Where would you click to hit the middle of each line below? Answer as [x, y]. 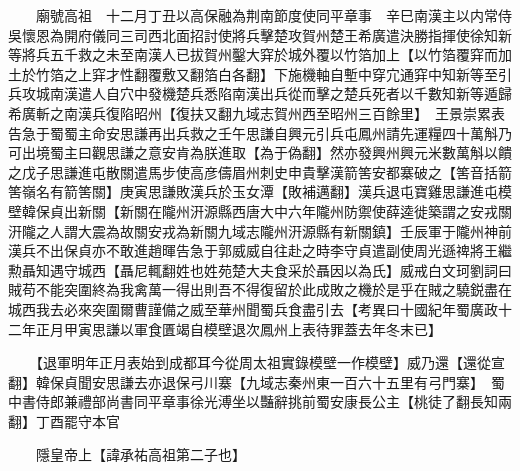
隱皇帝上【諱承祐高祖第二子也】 [140, 454]
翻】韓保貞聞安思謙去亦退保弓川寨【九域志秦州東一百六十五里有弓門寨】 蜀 [256, 381]
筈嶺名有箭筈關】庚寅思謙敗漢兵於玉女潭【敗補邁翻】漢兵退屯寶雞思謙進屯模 [260, 191]
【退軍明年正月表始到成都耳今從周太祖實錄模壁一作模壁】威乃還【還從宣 [270, 362]
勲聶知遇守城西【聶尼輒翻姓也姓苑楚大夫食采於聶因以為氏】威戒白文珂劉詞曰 [260, 269]
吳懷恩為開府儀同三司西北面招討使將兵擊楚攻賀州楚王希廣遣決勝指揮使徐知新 [260, 34]
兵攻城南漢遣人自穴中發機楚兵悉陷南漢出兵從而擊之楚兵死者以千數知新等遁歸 [260, 93]
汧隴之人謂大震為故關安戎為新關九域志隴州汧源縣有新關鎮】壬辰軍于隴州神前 [260, 230]
